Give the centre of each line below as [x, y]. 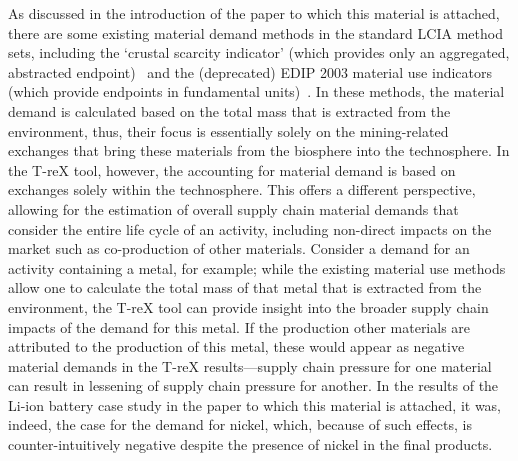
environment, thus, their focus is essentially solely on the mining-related [228, 130]
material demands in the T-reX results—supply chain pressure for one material [250, 365]
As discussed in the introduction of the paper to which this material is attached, [254, 13]
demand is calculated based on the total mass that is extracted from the [229, 110]
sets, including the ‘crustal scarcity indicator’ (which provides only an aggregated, [259, 52]
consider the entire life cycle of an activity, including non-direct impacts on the [250, 228]
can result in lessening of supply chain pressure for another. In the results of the [253, 385]
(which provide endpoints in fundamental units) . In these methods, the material [256, 91]
